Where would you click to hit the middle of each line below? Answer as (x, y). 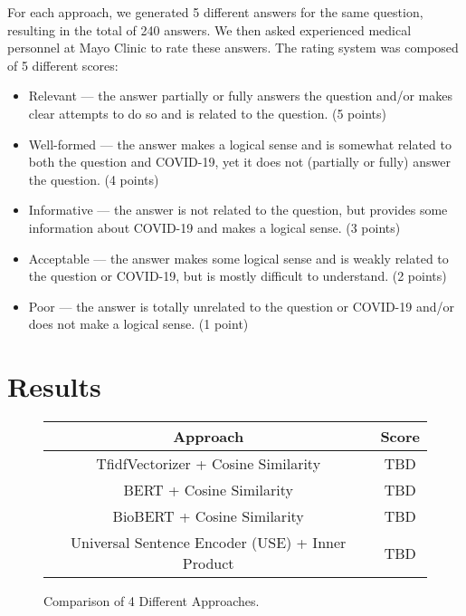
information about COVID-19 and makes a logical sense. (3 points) (214, 227)
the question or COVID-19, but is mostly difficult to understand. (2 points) (238, 276)
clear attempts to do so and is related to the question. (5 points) (207, 113)
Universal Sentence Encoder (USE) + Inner (209, 543)
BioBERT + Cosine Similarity (208, 516)
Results (54, 386)
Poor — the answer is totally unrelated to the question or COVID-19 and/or (241, 306)
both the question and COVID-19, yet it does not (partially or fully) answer (239, 162)
